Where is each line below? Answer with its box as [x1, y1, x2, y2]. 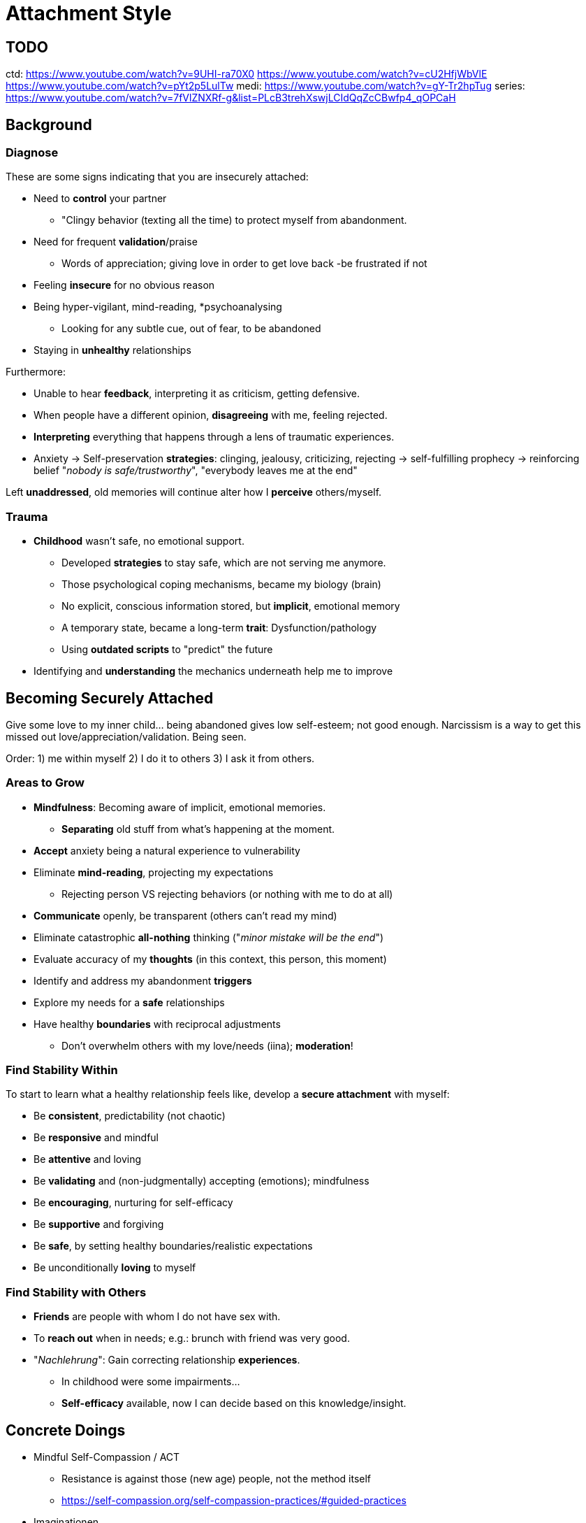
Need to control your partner [34, 192, 167, 205]
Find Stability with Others [6, 1285, 147, 1299]
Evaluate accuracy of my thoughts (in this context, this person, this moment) [34, 952, 387, 965]
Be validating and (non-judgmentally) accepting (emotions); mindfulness [34, 1175, 369, 1187]
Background [6, 115, 92, 134]
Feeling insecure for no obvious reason [34, 279, 215, 292]
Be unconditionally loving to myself [34, 1261, 196, 1274]
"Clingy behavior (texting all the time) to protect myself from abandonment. [61, 214, 407, 227]
